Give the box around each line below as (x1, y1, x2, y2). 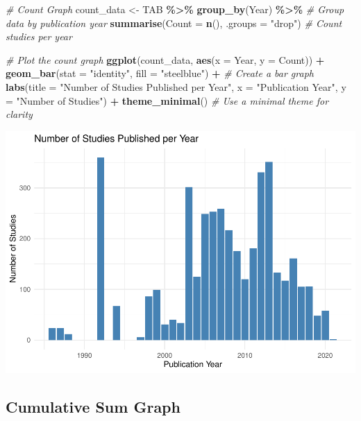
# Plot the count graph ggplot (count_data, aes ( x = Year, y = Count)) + (6, 52, 325, 67)
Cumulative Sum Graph (6, 395, 180, 417)
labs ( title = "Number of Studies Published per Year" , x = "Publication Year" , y (6, 79, 346, 94)
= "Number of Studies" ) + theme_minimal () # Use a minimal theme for (6, 93, 329, 108)
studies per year (6, 29, 72, 44)
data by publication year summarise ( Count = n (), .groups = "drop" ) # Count (6, 15, 342, 30)
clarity (6, 107, 33, 121)
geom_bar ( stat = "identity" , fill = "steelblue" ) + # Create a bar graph (6, 66, 314, 80)
